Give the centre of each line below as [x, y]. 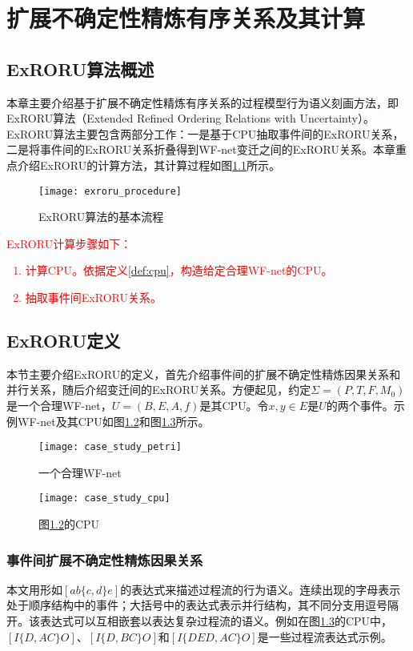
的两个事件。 [360, 405]
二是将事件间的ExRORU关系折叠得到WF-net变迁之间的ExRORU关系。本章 [201, 149]
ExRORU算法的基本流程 [101, 217]
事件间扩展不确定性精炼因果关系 [105, 559]
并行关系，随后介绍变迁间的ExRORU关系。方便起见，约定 [159, 390]
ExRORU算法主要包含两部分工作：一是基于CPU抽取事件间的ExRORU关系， [205, 133]
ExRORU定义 [64, 340]
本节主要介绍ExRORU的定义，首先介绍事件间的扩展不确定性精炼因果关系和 [204, 374]
